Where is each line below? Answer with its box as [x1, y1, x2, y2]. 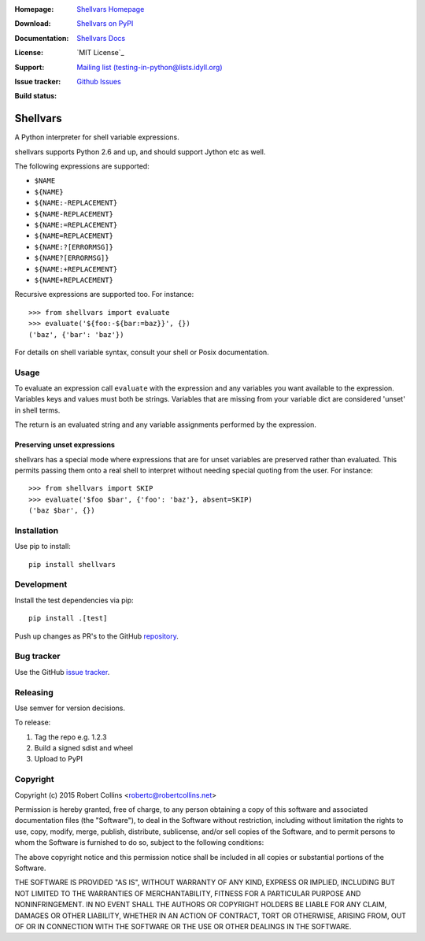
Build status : [14, 91, 57, 101]
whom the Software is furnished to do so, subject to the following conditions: [14, 838, 264, 847]
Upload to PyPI [34, 754, 83, 764]
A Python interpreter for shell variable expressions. [14, 132, 180, 142]
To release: [14, 717, 51, 728]
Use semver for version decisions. [14, 703, 126, 713]
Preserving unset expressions [14, 440, 116, 450]
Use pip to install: [14, 542, 71, 551]
